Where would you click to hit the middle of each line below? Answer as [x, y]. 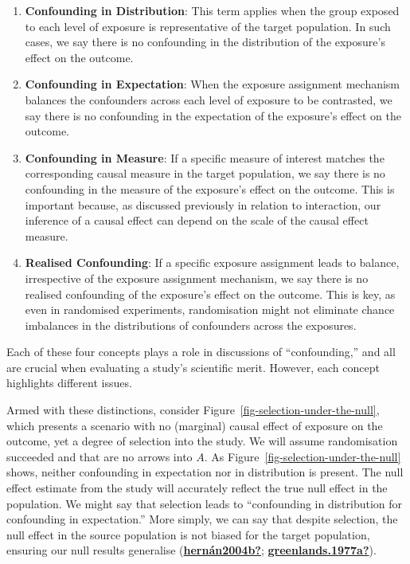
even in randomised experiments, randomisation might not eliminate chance [210, 309]
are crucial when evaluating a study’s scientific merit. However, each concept [193, 367]
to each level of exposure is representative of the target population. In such [208, 26]
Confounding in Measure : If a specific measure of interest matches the [205, 157]
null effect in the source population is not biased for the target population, [188, 534]
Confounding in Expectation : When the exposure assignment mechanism [213, 84]
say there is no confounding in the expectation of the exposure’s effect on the [213, 115]
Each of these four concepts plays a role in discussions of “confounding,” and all [201, 352]
